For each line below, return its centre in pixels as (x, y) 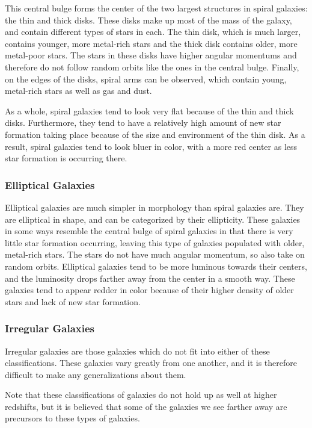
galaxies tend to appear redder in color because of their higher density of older (149, 290)
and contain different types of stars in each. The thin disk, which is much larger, (153, 32)
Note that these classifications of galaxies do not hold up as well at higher (141, 395)
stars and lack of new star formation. (73, 301)
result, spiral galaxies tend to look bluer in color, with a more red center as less (151, 146)
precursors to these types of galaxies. (72, 418)
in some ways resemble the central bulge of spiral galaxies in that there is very (149, 231)
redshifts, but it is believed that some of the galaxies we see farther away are (146, 406)
